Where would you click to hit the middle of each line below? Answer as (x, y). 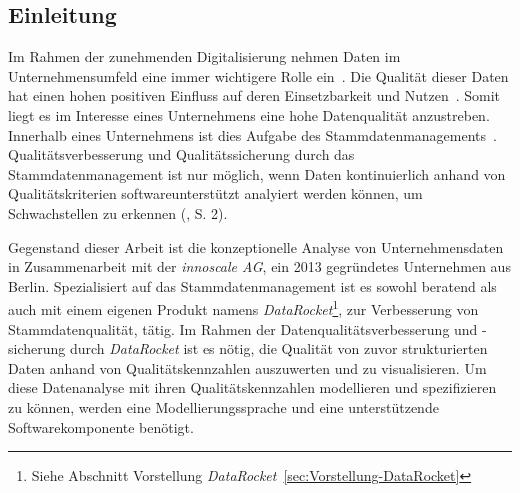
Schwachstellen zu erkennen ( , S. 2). (118, 212)
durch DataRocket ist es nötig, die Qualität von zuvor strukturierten (278, 348)
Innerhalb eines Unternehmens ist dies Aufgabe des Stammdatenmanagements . (252, 134)
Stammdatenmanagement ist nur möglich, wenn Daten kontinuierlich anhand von (257, 173)
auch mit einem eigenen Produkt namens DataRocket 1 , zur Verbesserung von (243, 307)
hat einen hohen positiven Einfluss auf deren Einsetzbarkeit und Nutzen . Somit (254, 95)
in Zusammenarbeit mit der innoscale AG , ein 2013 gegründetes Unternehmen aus (259, 266)
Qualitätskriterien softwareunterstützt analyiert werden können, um (215, 193)
